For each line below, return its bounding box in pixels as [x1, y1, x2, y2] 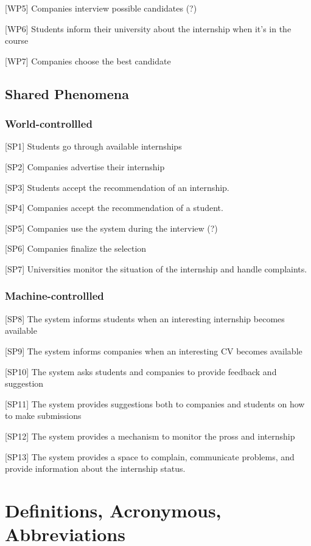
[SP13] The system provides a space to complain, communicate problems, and [5, 450, 295, 463]
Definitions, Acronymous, [5, 497, 222, 522]
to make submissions [5, 409, 82, 422]
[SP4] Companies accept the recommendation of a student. [5, 201, 223, 214]
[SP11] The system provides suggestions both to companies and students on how [5, 397, 305, 410]
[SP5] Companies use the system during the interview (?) [5, 221, 218, 234]
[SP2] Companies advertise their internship [5, 160, 165, 173]
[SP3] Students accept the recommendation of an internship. [5, 181, 229, 193]
